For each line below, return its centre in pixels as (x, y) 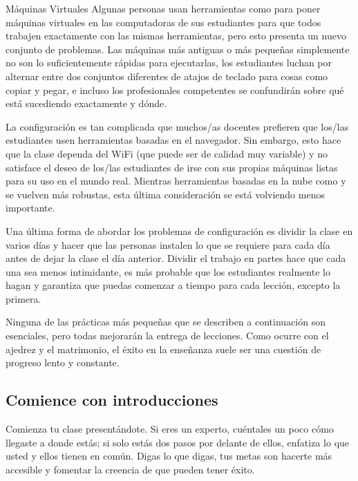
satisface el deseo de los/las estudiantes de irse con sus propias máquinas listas (172, 167)
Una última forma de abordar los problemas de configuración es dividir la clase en (179, 230)
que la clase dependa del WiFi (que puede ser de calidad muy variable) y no (167, 153)
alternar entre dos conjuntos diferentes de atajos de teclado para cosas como (167, 76)
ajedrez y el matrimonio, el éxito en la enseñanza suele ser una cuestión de (163, 349)
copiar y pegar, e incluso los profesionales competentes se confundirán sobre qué (175, 89)
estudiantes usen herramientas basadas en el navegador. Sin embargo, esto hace (173, 140)
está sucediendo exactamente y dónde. (86, 103)
